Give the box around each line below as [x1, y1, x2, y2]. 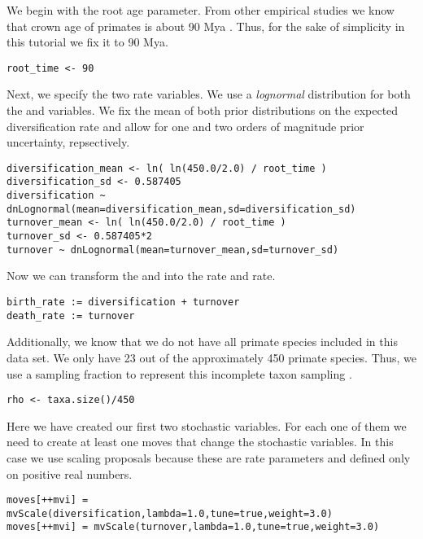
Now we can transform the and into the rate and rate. [7, 267, 276, 284]
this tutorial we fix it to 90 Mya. [7, 33, 168, 50]
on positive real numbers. [7, 465, 133, 482]
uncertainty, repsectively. [7, 134, 130, 151]
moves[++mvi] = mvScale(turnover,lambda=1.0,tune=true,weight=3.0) [7, 521, 380, 533]
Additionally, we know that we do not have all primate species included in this [7, 333, 398, 350]
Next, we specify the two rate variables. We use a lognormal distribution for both [7, 85, 411, 103]
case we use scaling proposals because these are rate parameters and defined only [7, 449, 411, 466]
